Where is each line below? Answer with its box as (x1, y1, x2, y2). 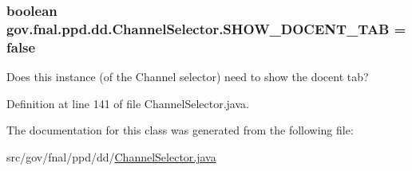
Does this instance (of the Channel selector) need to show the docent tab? (6, 68, 369, 85)
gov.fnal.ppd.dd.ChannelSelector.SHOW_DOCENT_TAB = (6, 18, 406, 38)
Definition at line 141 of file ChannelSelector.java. (6, 95, 249, 111)
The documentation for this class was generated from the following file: (6, 122, 354, 138)
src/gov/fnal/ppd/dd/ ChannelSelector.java (6, 148, 216, 165)
